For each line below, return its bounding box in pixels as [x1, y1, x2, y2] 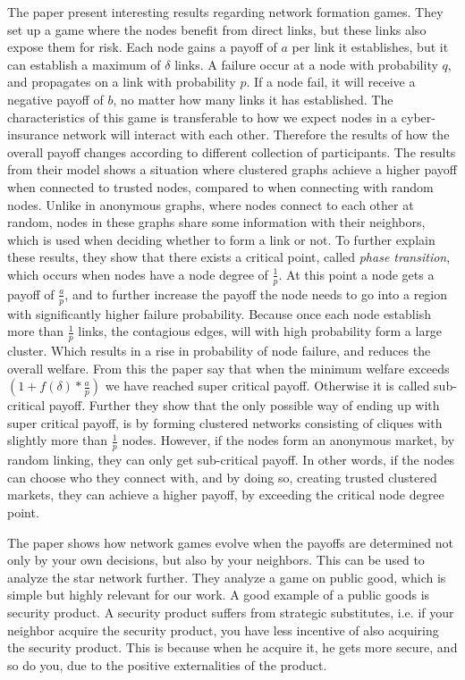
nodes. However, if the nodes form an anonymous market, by [122, 431, 455, 449]
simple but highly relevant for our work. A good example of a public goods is [7, 585, 430, 604]
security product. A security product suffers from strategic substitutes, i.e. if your [7, 602, 454, 621]
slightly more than [7, 431, 108, 449]
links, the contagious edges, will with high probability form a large [78, 322, 443, 340]
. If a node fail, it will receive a [246, 72, 416, 91]
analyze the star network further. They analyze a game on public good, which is [7, 567, 446, 586]
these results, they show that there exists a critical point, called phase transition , [7, 248, 451, 266]
